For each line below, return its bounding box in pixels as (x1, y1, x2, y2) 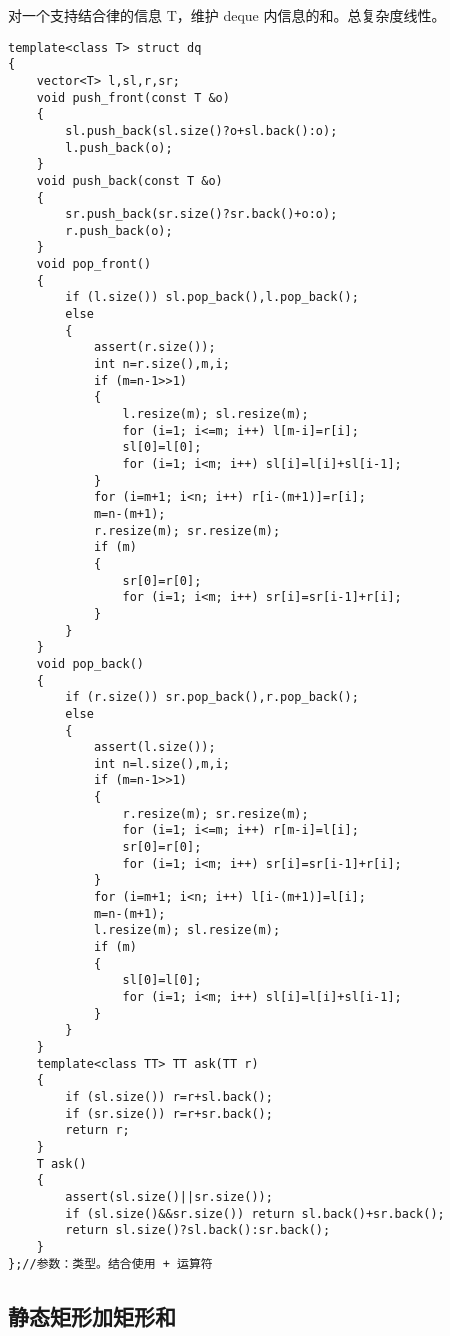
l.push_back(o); (65, 140, 173, 155)
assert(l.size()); (93, 740, 216, 755)
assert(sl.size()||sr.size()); (65, 1189, 273, 1204)
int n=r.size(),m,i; (93, 357, 230, 372)
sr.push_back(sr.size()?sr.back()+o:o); (65, 207, 338, 222)
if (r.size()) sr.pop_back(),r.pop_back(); (65, 690, 359, 705)
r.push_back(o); (65, 223, 173, 238)
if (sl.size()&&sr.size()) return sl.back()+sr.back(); (65, 1206, 445, 1221)
